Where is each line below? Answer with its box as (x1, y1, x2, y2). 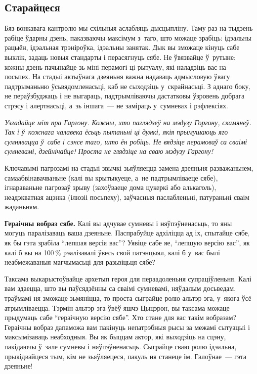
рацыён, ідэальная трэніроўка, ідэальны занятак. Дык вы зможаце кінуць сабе (4, 42, 240, 52)
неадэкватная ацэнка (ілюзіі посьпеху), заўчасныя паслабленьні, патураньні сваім (4, 191, 250, 202)
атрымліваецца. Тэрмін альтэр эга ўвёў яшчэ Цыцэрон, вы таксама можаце (4, 302, 230, 313)
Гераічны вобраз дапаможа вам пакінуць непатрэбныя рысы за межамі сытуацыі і (4, 322, 250, 332)
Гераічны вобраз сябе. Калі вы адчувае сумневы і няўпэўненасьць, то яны (4, 218, 232, 228)
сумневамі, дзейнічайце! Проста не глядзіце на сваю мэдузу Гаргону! (4, 146, 214, 156)
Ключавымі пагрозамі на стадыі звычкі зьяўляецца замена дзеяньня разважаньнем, (4, 162, 254, 173)
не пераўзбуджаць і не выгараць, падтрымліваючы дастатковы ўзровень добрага (4, 91, 245, 101)
